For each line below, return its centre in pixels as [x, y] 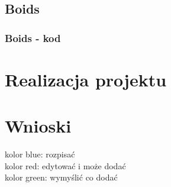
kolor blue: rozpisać [40, 154]
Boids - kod [33, 38]
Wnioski [38, 126]
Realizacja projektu [86, 79]
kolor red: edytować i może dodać [65, 165]
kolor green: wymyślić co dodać [61, 177]
